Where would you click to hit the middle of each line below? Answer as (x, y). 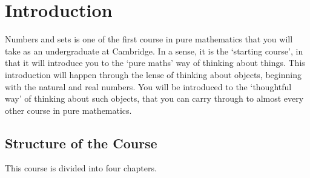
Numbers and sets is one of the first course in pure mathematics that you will (149, 39)
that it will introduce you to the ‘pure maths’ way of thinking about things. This (155, 63)
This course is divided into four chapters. (81, 168)
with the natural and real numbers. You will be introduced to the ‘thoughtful (148, 86)
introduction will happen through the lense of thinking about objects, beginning (153, 74)
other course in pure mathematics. (68, 110)
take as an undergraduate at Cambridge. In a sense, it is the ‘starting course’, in (154, 51)
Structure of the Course (81, 143)
